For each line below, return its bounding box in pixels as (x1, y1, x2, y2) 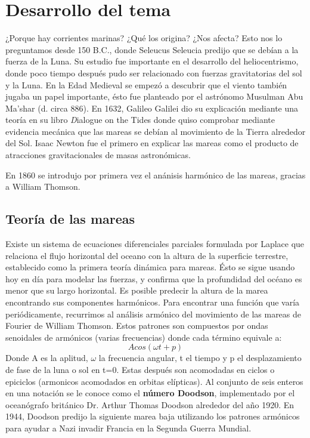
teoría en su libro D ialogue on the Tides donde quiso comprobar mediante (5, 113, 275, 126)
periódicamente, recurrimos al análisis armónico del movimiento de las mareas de (5, 307, 302, 320)
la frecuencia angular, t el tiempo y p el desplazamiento (98, 351, 302, 364)
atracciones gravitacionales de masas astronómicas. (5, 149, 191, 161)
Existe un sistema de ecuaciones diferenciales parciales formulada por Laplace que (5, 237, 305, 250)
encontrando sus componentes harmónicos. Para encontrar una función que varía (5, 296, 300, 309)
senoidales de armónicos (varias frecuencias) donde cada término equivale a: (5, 331, 282, 343)
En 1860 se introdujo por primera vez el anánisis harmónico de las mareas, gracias (5, 168, 306, 181)
